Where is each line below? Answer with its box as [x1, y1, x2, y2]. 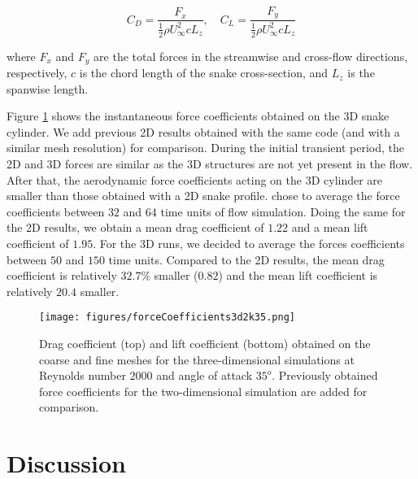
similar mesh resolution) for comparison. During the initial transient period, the [7, 139, 404, 156]
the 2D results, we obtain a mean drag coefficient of [7, 219, 264, 236]
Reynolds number [39, 367, 126, 384]
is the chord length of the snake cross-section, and [79, 64, 329, 81]
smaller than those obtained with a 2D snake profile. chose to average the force [7, 187, 400, 204]
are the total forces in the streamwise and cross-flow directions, [94, 47, 408, 64]
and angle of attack [156, 367, 253, 384]
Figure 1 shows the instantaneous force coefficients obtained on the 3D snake [7, 107, 390, 124]
